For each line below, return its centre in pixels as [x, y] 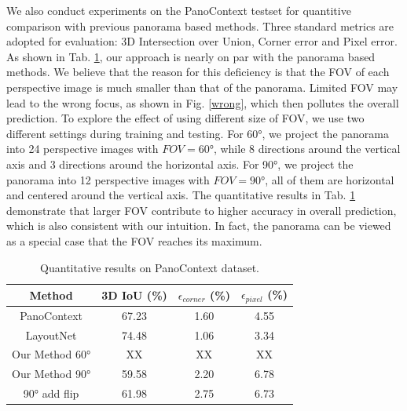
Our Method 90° [51, 374]
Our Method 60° [51, 354]
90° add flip [51, 393]
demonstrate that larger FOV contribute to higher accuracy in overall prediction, [202, 210]
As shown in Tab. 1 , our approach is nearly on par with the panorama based [191, 56]
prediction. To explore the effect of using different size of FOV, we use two [185, 118]
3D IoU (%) [134, 295]
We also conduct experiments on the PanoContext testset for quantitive [179, 10]
